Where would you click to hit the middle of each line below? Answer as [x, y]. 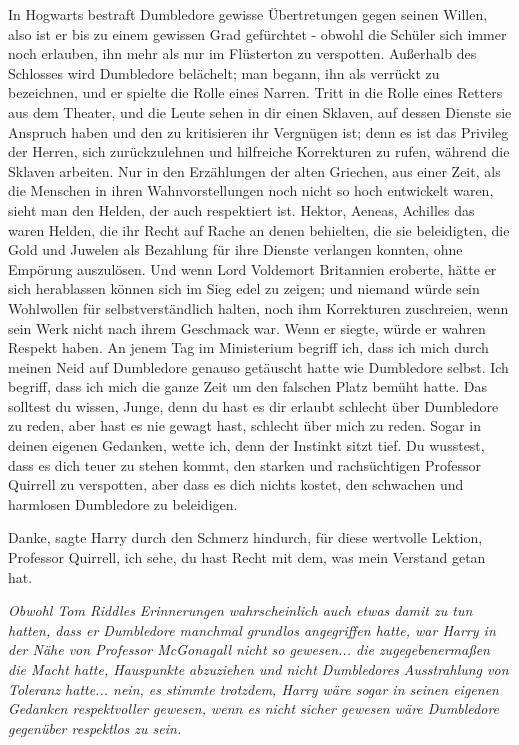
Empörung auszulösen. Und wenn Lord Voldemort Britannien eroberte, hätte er [252, 268]
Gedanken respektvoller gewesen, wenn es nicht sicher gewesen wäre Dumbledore [254, 708]
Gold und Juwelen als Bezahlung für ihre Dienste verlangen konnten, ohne [235, 249]
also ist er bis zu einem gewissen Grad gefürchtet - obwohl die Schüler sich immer [257, 33]
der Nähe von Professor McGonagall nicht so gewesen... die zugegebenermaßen [249, 649]
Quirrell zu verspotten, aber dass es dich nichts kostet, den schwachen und [236, 484]
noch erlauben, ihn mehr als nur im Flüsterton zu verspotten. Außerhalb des [242, 53]
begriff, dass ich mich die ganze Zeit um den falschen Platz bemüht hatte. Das [248, 386]
